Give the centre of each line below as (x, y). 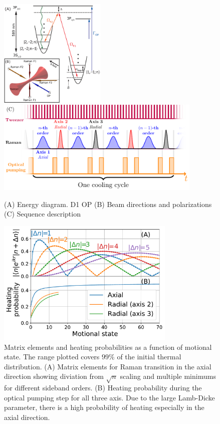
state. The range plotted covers (52, 357)
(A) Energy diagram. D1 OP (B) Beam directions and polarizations (108, 204)
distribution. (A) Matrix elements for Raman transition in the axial (108, 366)
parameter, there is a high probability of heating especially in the (104, 407)
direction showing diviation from (54, 376)
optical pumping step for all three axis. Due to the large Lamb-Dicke (109, 397)
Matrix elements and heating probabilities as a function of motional (108, 347)
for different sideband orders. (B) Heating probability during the (103, 388)
